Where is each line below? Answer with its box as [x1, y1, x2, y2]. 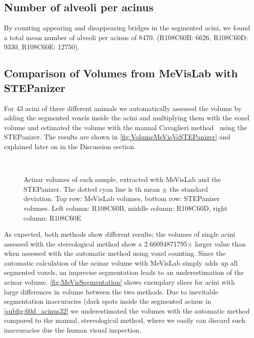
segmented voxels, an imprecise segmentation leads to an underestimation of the [4, 267, 244, 277]
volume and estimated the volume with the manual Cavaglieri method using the [4, 122, 247, 132]
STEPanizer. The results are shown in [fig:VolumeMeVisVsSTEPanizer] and [4, 132, 231, 142]
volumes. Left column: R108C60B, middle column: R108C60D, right [23, 203, 228, 213]
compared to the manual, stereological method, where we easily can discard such [4, 315, 246, 325]
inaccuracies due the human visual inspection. [4, 325, 141, 335]
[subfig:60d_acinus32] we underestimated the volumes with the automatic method [4, 305, 250, 315]
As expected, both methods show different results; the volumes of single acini [4, 229, 235, 239]
